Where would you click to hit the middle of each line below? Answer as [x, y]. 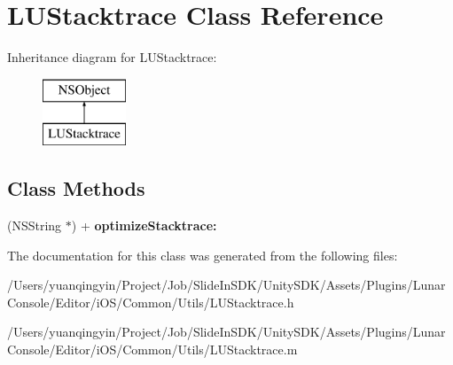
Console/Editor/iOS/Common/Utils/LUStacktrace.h [151, 302]
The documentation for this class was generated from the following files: [203, 255]
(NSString [35, 225]
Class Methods [76, 188]
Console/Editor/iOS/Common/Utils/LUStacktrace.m [152, 349]
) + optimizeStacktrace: [144, 225]
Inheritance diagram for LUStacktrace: [112, 57]
